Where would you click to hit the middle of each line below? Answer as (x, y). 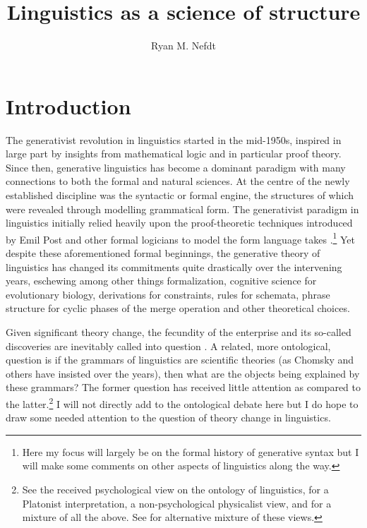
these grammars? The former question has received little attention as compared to (183, 387)
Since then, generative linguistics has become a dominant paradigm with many (176, 167)
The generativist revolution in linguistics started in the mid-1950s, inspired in (174, 139)
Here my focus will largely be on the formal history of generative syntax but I (191, 451)
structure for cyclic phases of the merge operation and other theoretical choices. (178, 308)
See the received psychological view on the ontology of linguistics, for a (175, 490)
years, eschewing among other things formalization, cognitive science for (161, 281)
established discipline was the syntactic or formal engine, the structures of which (180, 195)
